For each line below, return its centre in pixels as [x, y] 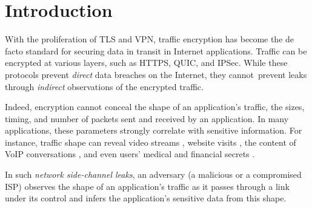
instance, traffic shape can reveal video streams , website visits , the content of [151, 142]
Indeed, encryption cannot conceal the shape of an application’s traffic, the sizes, [155, 107]
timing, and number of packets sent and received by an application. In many [147, 118]
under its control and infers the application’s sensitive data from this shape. [146, 198]
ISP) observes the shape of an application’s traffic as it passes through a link [147, 186]
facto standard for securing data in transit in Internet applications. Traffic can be [156, 50]
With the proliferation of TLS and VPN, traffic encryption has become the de [150, 39]
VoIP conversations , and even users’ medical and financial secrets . [130, 154]
